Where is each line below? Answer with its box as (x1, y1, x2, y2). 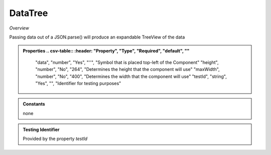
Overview (9, 25, 30, 31)
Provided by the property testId (23, 135, 88, 142)
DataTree (9, 7, 48, 18)
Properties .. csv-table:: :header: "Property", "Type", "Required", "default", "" (23, 48, 190, 54)
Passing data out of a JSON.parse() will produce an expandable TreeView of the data (9, 34, 185, 40)
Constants (23, 101, 45, 107)
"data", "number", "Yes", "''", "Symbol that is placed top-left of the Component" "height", (35, 59, 219, 65)
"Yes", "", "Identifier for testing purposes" (35, 80, 121, 86)
